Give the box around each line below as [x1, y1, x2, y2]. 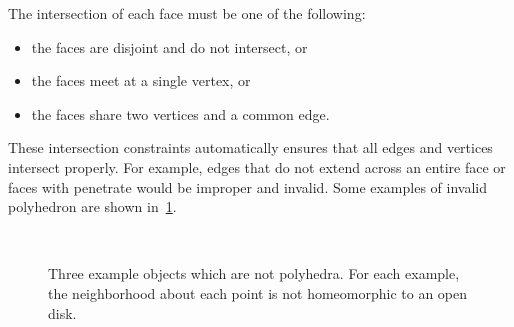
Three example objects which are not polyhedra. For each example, [48, 263, 460, 284]
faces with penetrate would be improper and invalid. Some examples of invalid [8, 176, 488, 197]
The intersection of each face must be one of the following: [8, 3, 366, 23]
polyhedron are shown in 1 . [8, 196, 177, 217]
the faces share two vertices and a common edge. [31, 103, 330, 124]
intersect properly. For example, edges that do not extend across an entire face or [8, 156, 506, 177]
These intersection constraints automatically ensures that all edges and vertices [8, 137, 493, 158]
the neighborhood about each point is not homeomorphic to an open [48, 282, 468, 303]
